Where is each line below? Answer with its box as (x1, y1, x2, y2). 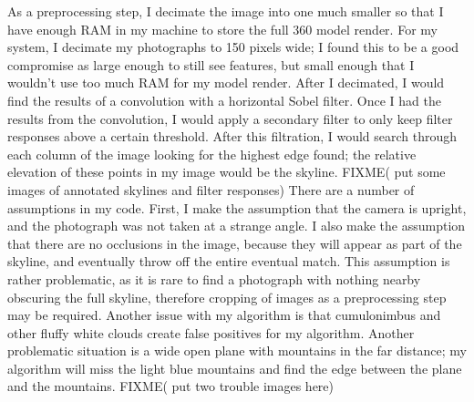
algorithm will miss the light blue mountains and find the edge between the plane (7, 358, 462, 377)
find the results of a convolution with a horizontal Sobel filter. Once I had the (7, 90, 441, 109)
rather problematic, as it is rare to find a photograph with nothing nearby (7, 269, 421, 288)
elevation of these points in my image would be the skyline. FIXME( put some (7, 162, 446, 181)
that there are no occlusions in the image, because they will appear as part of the (7, 233, 462, 253)
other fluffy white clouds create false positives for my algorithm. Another (7, 323, 415, 342)
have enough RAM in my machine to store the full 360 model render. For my (7, 19, 438, 38)
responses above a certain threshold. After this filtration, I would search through (7, 127, 458, 146)
